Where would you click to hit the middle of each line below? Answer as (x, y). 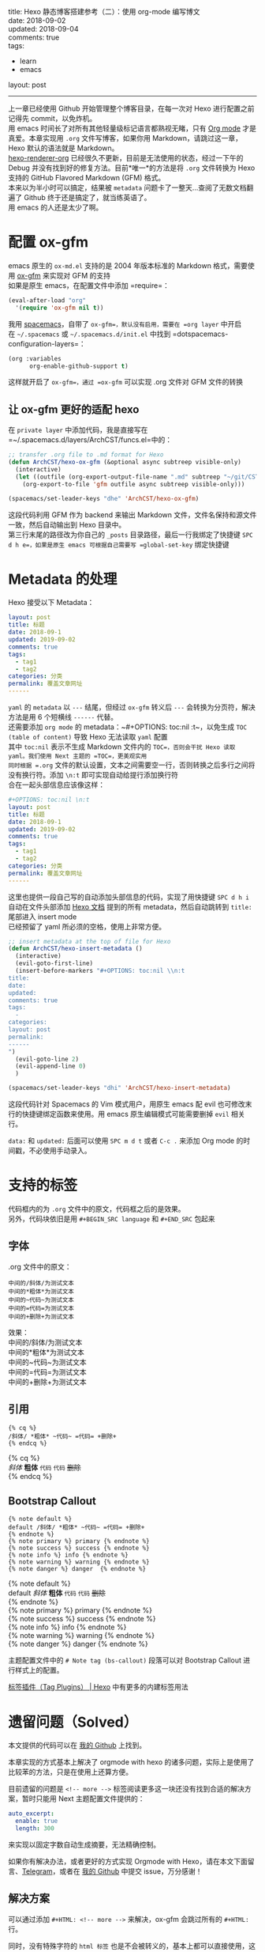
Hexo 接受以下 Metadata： (51, 603)
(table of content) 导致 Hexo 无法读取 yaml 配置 (88, 737)
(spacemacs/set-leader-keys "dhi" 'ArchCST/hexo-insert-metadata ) (119, 1088)
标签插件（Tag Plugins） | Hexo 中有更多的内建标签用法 (99, 1687)
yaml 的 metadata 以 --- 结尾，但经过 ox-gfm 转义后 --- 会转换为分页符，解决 (132, 707)
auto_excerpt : (32, 1814)
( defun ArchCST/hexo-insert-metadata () (76, 949)
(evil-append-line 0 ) (51, 1066)
